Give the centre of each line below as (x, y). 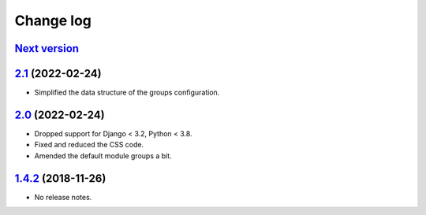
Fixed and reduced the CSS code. (89, 145)
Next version (47, 48)
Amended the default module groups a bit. (103, 156)
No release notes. (63, 197)
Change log (53, 20)
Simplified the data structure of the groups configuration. (127, 93)
